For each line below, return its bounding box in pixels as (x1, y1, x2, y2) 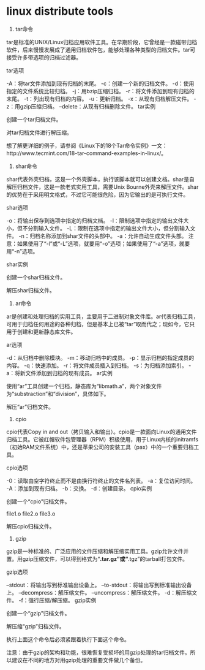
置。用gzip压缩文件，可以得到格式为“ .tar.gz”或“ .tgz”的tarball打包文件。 (6, 555, 188, 562)
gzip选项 (6, 568, 29, 576)
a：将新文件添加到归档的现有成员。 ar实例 (6, 369, 113, 376)
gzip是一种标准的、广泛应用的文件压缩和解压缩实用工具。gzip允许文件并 (6, 547, 189, 555)
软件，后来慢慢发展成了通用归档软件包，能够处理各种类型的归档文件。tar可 (6, 46, 196, 53)
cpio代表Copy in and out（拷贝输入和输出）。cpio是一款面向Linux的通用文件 (6, 428, 197, 435)
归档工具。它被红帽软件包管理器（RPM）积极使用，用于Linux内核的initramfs (6, 435, 199, 443)
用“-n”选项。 (6, 247, 39, 255)
